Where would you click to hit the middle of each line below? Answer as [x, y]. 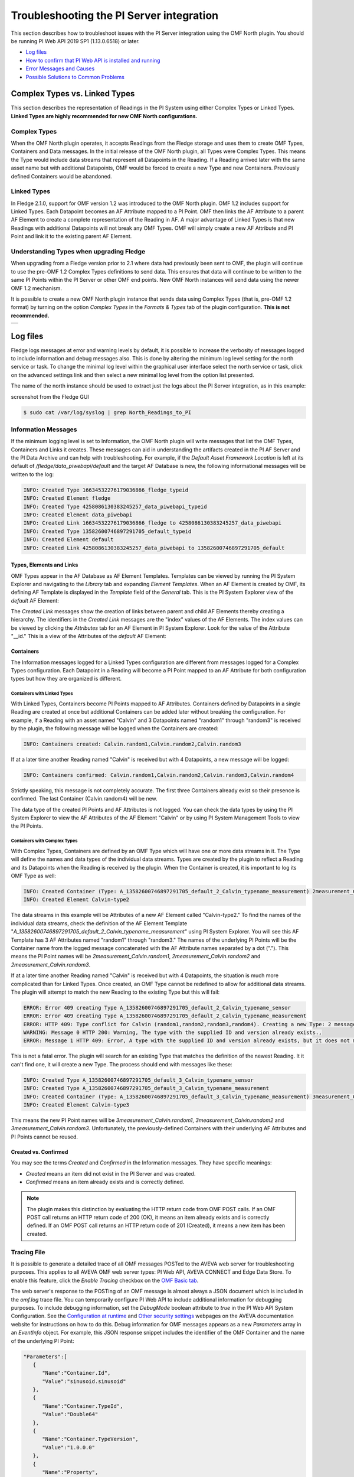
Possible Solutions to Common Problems [75, 77]
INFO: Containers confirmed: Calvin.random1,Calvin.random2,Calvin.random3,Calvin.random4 [159, 775]
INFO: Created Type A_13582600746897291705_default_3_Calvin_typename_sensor [138, 1080]
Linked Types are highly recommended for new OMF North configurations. [104, 116]
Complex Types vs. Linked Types [73, 94]
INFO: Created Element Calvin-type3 [76, 1105]
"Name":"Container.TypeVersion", [90, 1439]
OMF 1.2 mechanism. [36, 288]
